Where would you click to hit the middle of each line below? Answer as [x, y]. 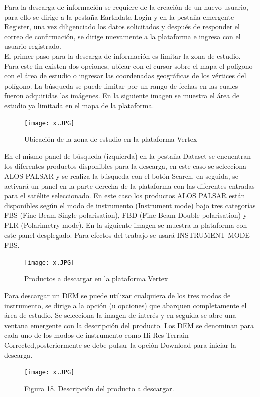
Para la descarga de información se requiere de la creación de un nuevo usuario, [126, 7]
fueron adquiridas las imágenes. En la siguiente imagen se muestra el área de [122, 95]
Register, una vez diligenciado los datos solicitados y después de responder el [122, 26]
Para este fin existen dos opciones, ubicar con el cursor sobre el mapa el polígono [128, 66]
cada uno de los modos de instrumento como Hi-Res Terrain [96, 335]
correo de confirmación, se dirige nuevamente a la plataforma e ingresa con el [122, 36]
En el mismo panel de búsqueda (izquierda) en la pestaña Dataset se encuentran [127, 156]
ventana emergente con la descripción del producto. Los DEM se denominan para [129, 325]
